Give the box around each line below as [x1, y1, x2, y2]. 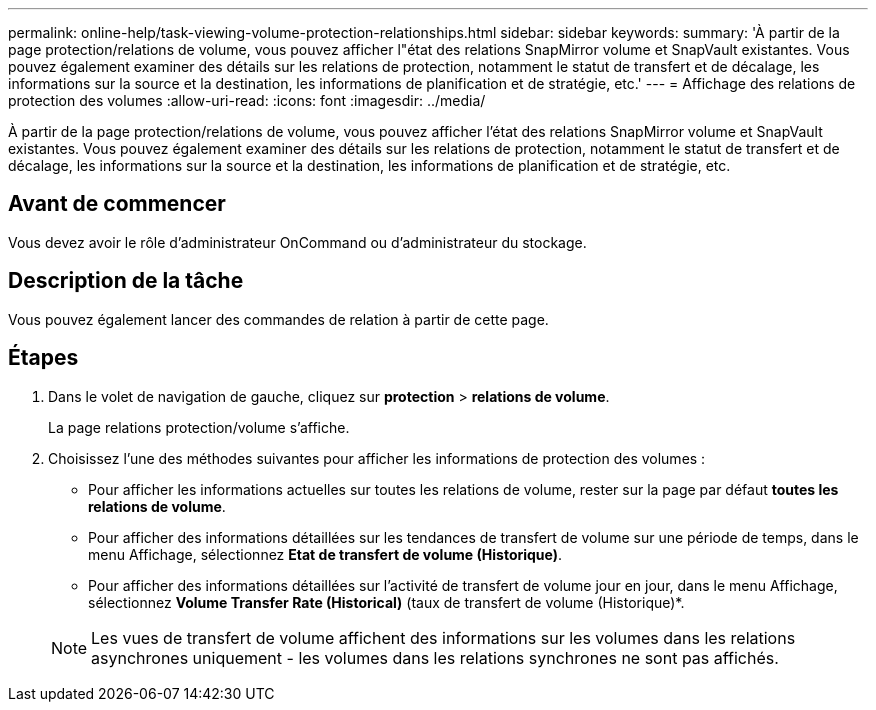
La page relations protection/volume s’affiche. [48, 418, 350, 436]
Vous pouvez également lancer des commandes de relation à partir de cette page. [8, 310, 549, 328]
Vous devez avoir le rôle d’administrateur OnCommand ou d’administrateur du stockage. [8, 233, 587, 251]
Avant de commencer [8, 191, 226, 217]
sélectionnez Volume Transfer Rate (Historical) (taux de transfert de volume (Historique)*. [88, 593, 685, 611]
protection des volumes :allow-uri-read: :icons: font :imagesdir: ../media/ [8, 92, 486, 109]
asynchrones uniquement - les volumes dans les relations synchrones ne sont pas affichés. [91, 647, 779, 668]
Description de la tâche [8, 268, 244, 294]
